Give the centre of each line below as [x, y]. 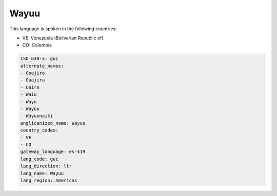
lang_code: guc [39, 159]
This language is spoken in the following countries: [63, 29]
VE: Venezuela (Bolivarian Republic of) [63, 38]
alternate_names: [42, 66]
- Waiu [28, 94]
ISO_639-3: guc [39, 59]
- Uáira [30, 87]
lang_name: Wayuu [42, 173]
